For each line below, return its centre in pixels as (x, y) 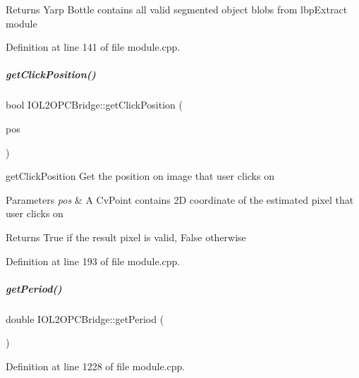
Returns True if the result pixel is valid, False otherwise (126, 237)
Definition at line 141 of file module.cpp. (93, 47)
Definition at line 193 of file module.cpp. (93, 261)
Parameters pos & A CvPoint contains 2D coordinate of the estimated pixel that (180, 199)
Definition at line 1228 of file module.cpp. (96, 366)
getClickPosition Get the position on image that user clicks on (140, 176)
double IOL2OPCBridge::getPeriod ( (85, 318)
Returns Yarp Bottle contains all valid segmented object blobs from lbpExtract (177, 9)
